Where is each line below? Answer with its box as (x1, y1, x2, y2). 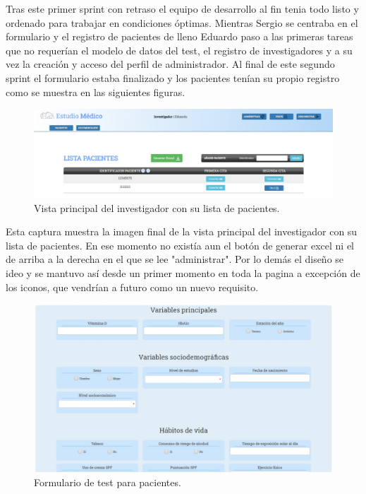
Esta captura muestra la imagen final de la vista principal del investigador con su (6, 224, 358, 239)
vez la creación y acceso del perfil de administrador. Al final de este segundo (6, 57, 335, 71)
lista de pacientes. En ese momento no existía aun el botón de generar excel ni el (6, 237, 355, 252)
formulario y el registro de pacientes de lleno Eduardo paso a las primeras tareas (6, 29, 353, 44)
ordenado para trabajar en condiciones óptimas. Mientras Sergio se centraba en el (6, 15, 358, 30)
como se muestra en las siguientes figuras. (6, 84, 185, 99)
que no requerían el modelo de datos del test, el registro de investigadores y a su (6, 42, 353, 57)
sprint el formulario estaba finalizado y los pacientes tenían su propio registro (6, 70, 340, 85)
